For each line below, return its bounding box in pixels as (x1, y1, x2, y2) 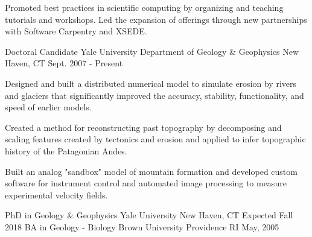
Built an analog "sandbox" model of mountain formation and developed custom (5, 165, 298, 177)
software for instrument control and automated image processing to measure (5, 177, 287, 189)
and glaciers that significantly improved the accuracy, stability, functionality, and (5, 89, 304, 101)
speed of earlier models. (5, 101, 92, 113)
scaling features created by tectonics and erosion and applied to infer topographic (5, 133, 306, 145)
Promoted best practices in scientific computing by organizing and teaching (5, 1, 284, 13)
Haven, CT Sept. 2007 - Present (5, 57, 123, 69)
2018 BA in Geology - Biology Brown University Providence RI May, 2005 (5, 220, 279, 233)
